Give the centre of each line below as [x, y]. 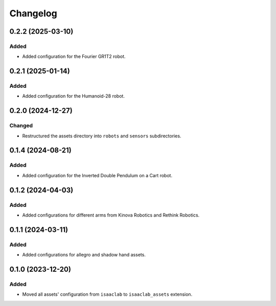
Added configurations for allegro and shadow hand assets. [84, 255]
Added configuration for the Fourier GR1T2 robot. [74, 57]
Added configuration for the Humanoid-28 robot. [74, 96]
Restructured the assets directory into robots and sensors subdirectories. [102, 136]
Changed [21, 126]
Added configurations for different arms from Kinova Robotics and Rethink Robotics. [111, 215]
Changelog [33, 13]
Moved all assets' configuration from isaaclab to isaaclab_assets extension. [107, 294]
